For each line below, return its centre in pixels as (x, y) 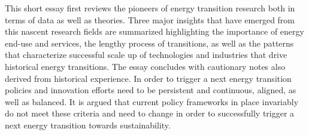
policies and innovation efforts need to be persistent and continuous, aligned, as (151, 90)
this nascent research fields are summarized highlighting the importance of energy (154, 31)
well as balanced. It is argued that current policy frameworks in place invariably (152, 101)
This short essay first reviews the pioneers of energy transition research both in (150, 8)
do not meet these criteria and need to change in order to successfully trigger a (150, 113)
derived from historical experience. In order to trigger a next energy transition (148, 78)
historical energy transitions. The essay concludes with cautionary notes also (145, 66)
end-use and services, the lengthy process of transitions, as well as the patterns (149, 43)
